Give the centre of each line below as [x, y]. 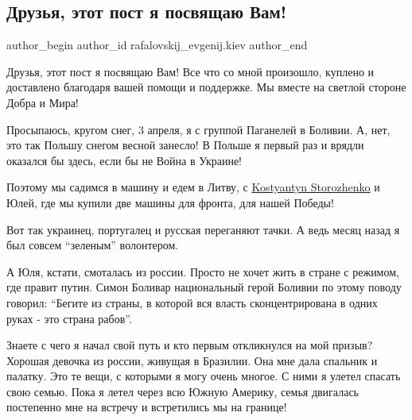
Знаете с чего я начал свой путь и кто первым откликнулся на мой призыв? [190, 345]
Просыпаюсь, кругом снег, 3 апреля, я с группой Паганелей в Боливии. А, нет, [198, 129]
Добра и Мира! [43, 102]
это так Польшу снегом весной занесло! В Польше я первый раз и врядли [185, 145]
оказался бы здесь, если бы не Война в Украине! [124, 160]
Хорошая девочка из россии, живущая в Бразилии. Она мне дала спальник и [192, 360]
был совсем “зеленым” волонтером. [93, 245]
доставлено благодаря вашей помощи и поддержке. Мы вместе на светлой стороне [206, 87]
